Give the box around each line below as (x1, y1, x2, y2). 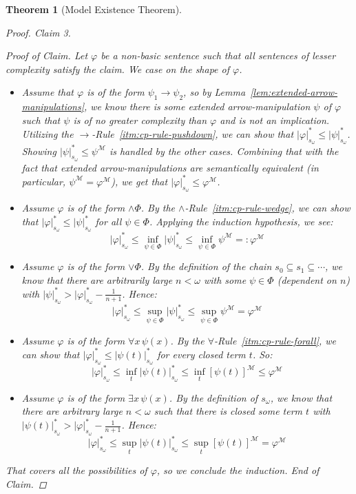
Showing (21, 143, 56, 158)
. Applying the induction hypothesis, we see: (149, 214, 333, 229)
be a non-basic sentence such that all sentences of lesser (101, 48, 336, 63)
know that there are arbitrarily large (21, 272, 173, 287)
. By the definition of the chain (140, 259, 272, 274)
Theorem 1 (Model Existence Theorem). (6, 2, 182, 16)
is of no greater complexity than (73, 112, 207, 127)
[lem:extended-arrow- (250, 85, 338, 99)
